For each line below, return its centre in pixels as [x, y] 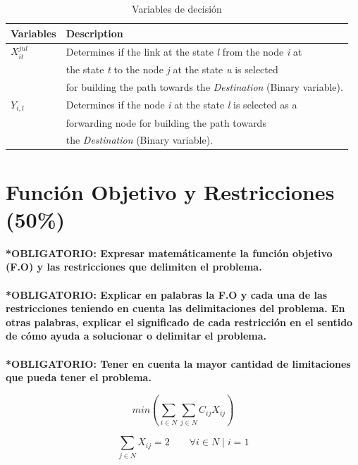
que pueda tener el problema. [79, 377]
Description [94, 33]
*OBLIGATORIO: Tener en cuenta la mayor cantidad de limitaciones [178, 363]
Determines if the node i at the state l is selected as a [181, 105]
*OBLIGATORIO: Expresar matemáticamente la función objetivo [169, 253]
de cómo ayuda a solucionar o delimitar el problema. [136, 336]
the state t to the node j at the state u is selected [172, 69]
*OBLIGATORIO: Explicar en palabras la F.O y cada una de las [167, 294]
